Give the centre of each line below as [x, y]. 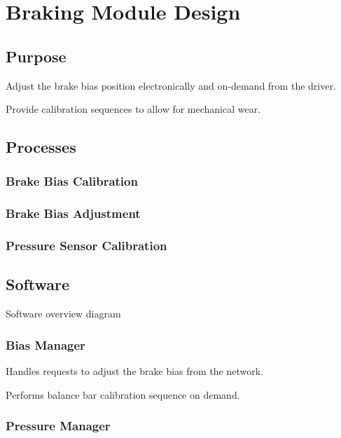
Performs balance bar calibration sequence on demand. [123, 394]
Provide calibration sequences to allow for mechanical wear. [133, 109]
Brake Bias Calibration [72, 181]
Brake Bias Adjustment [73, 213]
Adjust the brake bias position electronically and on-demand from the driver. [171, 85]
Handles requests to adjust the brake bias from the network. [135, 371]
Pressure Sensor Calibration [86, 246]
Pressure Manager [58, 426]
